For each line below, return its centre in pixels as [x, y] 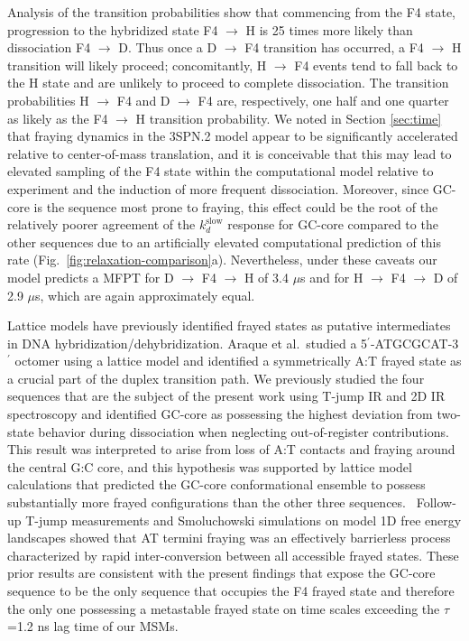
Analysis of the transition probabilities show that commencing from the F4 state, [231, 12]
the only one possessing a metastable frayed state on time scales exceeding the [224, 608]
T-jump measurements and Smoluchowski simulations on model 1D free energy [244, 520]
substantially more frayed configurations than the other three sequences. [207, 502]
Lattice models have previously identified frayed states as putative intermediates [229, 325]
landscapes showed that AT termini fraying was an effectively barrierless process [229, 538]
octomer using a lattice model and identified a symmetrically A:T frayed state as [238, 361]
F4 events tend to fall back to [376, 65]
